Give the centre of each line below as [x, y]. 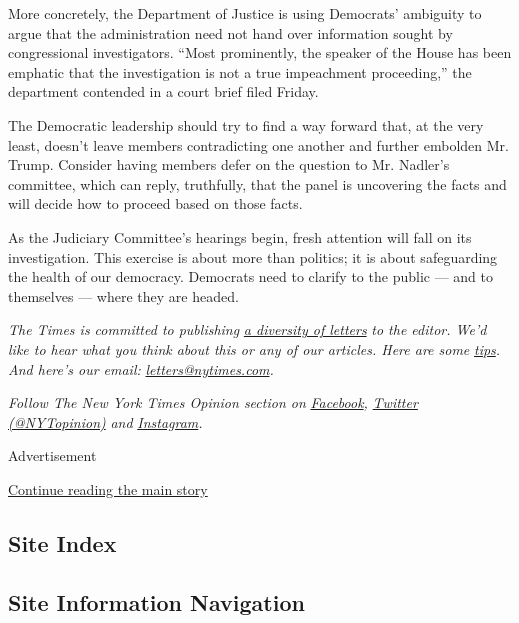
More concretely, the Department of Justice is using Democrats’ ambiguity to [245, 13]
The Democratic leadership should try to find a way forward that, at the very [246, 124]
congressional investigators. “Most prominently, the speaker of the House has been [260, 52]
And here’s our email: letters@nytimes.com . [141, 368]
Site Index [62, 542]
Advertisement [52, 455]
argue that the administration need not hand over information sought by [230, 32]
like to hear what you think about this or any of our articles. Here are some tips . [254, 348]
